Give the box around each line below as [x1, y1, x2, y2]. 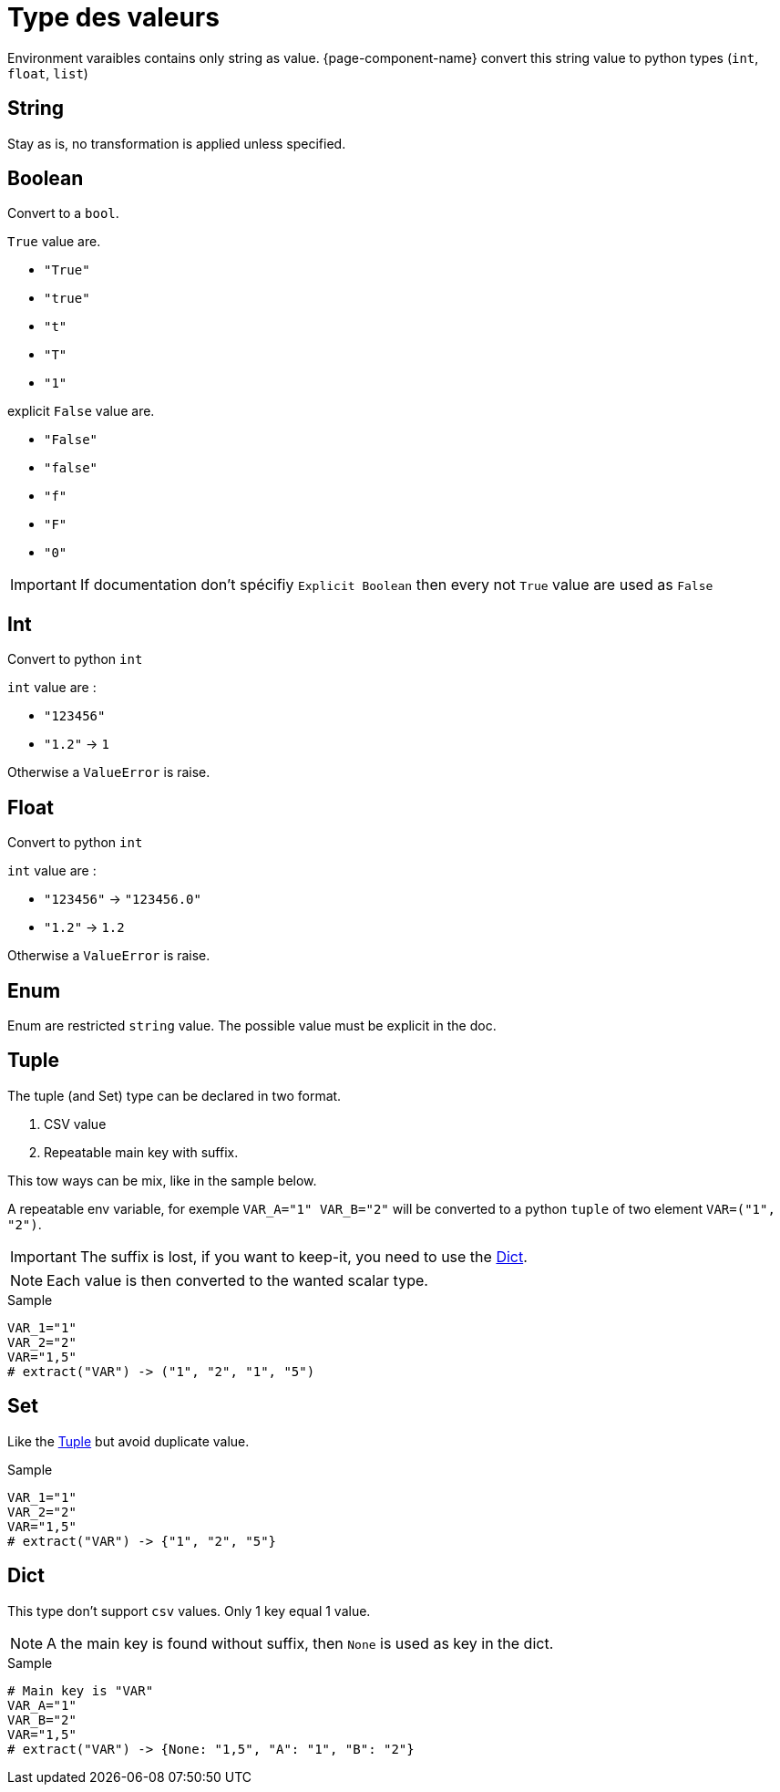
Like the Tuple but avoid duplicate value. [7, 1433, 250, 1449]
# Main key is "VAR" [7, 1683, 154, 1698]
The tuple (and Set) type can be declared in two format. [7, 1087, 342, 1103]
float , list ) [7, 65, 88, 81]
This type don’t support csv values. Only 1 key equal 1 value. [7, 1602, 371, 1619]
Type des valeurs [7, 2, 220, 33]
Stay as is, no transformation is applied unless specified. [7, 135, 346, 151]
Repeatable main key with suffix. [44, 1144, 239, 1160]
